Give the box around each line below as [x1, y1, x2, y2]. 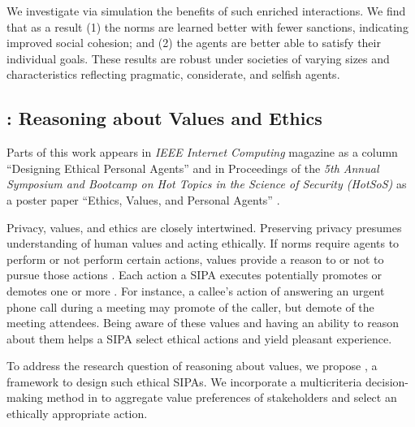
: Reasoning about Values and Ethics [6, 106, 322, 131]
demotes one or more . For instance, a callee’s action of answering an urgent [6, 282, 385, 299]
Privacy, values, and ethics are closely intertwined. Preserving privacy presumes [6, 218, 402, 235]
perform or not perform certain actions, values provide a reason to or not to [6, 250, 384, 267]
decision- [365, 373, 409, 390]
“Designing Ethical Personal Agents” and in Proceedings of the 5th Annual [6, 159, 379, 176]
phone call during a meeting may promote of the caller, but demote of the [6, 298, 374, 315]
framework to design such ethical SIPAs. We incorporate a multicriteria [6, 373, 362, 390]
